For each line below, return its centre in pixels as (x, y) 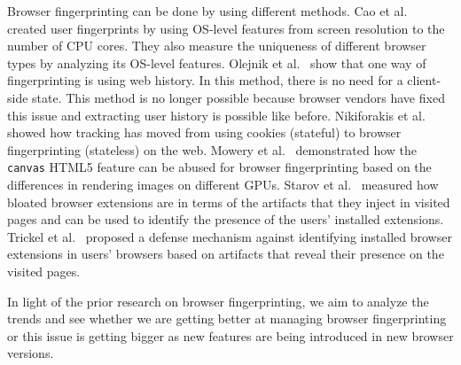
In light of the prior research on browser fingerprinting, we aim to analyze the (218, 301)
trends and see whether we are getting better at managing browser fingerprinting (227, 318)
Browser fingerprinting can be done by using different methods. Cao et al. (207, 11)
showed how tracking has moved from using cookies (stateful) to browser (204, 132)
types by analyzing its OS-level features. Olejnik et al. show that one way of (217, 62)
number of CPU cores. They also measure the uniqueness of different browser (217, 46)
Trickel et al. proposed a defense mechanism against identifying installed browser (230, 236)
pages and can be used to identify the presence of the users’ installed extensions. (226, 219)
